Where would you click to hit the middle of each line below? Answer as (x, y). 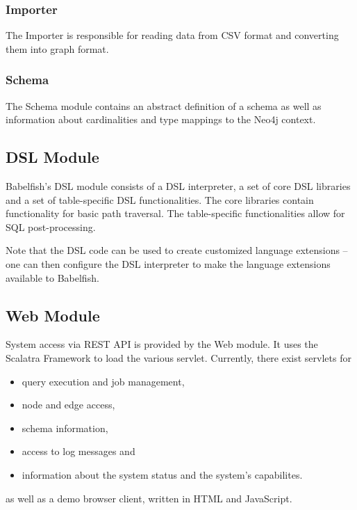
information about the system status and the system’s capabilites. (162, 474)
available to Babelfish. (52, 277)
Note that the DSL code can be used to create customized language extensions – (177, 250)
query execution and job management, (103, 381)
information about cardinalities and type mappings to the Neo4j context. (161, 119)
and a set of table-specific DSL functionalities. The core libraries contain (160, 199)
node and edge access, (68, 405)
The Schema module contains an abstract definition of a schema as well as (164, 105)
